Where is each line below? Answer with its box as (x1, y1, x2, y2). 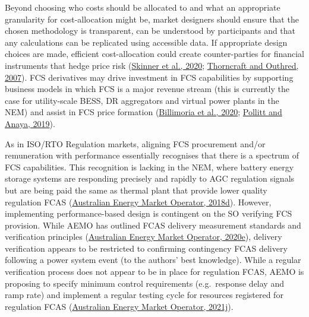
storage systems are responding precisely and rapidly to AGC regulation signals (5, 172, 295, 185)
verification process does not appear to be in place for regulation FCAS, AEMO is (5, 265, 304, 278)
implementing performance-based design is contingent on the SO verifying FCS (5, 207, 292, 220)
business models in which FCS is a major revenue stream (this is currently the (5, 83, 289, 95)
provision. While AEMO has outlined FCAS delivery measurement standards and (5, 218, 301, 231)
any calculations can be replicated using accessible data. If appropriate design (5, 36, 288, 48)
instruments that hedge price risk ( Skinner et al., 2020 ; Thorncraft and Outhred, (5, 59, 299, 71)
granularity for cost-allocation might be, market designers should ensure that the (5, 12, 299, 25)
